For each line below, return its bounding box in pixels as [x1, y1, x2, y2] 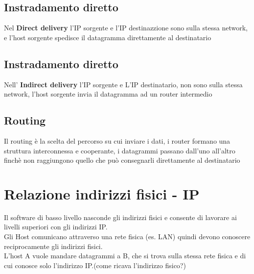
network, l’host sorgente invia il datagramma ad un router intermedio [4, 89, 212, 99]
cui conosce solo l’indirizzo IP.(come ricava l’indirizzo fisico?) [4, 260, 186, 270]
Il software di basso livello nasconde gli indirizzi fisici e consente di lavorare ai [4, 212, 237, 222]
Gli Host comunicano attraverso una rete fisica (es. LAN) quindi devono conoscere [4, 231, 251, 242]
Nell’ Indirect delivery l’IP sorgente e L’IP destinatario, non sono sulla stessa [4, 79, 243, 89]
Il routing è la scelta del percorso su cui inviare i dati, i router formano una [4, 135, 231, 146]
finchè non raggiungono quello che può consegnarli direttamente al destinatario [4, 155, 240, 165]
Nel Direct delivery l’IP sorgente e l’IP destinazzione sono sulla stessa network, [4, 23, 248, 33]
